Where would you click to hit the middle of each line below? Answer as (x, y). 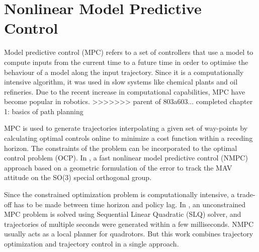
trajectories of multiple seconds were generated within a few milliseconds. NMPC (129, 224)
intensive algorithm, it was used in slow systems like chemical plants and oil (121, 82)
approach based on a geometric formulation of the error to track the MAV (118, 167)
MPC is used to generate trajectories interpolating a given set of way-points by (126, 128)
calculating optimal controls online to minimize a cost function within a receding (128, 138)
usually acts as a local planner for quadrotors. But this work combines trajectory (129, 234)
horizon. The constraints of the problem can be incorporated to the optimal (121, 148)
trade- (246, 194)
